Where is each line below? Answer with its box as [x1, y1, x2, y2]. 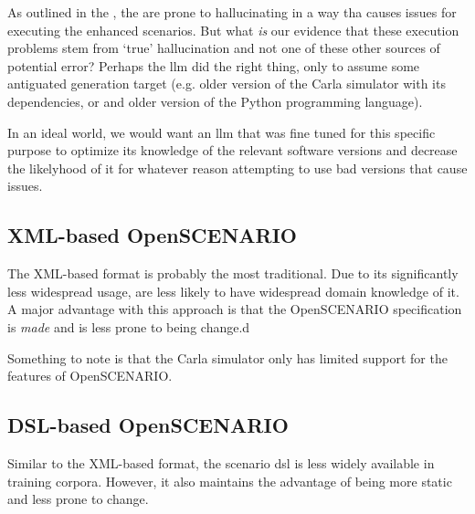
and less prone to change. [7, 489, 149, 509]
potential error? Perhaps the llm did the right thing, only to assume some [7, 56, 420, 75]
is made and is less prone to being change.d [7, 317, 250, 336]
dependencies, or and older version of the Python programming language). [7, 91, 423, 110]
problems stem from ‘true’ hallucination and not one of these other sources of [7, 38, 440, 58]
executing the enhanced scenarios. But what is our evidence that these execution [7, 20, 459, 39]
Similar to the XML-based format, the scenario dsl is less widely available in [7, 453, 435, 472]
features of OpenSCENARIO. [7, 366, 173, 385]
